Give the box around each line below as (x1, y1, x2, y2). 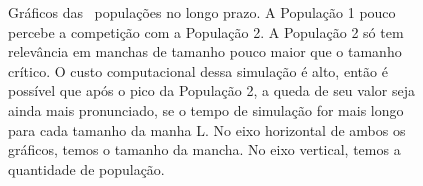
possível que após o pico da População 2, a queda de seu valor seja (8, 80, 415, 101)
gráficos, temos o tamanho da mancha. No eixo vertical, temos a (8, 139, 401, 160)
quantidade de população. (8, 158, 165, 179)
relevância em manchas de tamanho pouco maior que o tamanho (8, 41, 402, 62)
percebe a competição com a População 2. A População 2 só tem (8, 21, 404, 42)
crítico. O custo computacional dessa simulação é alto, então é (8, 60, 388, 81)
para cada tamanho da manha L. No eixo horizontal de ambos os (8, 119, 406, 140)
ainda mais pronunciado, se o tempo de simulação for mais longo (8, 99, 404, 120)
